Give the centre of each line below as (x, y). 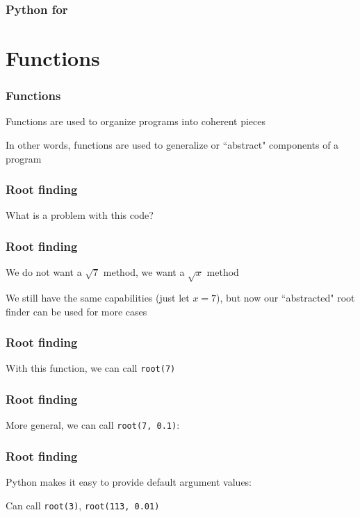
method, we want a (144, 272)
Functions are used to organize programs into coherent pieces (136, 121)
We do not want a (44, 272)
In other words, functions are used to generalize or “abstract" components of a (172, 145)
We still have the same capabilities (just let (98, 298)
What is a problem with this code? (80, 215)
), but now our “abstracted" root (286, 298)
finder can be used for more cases (76, 311)
